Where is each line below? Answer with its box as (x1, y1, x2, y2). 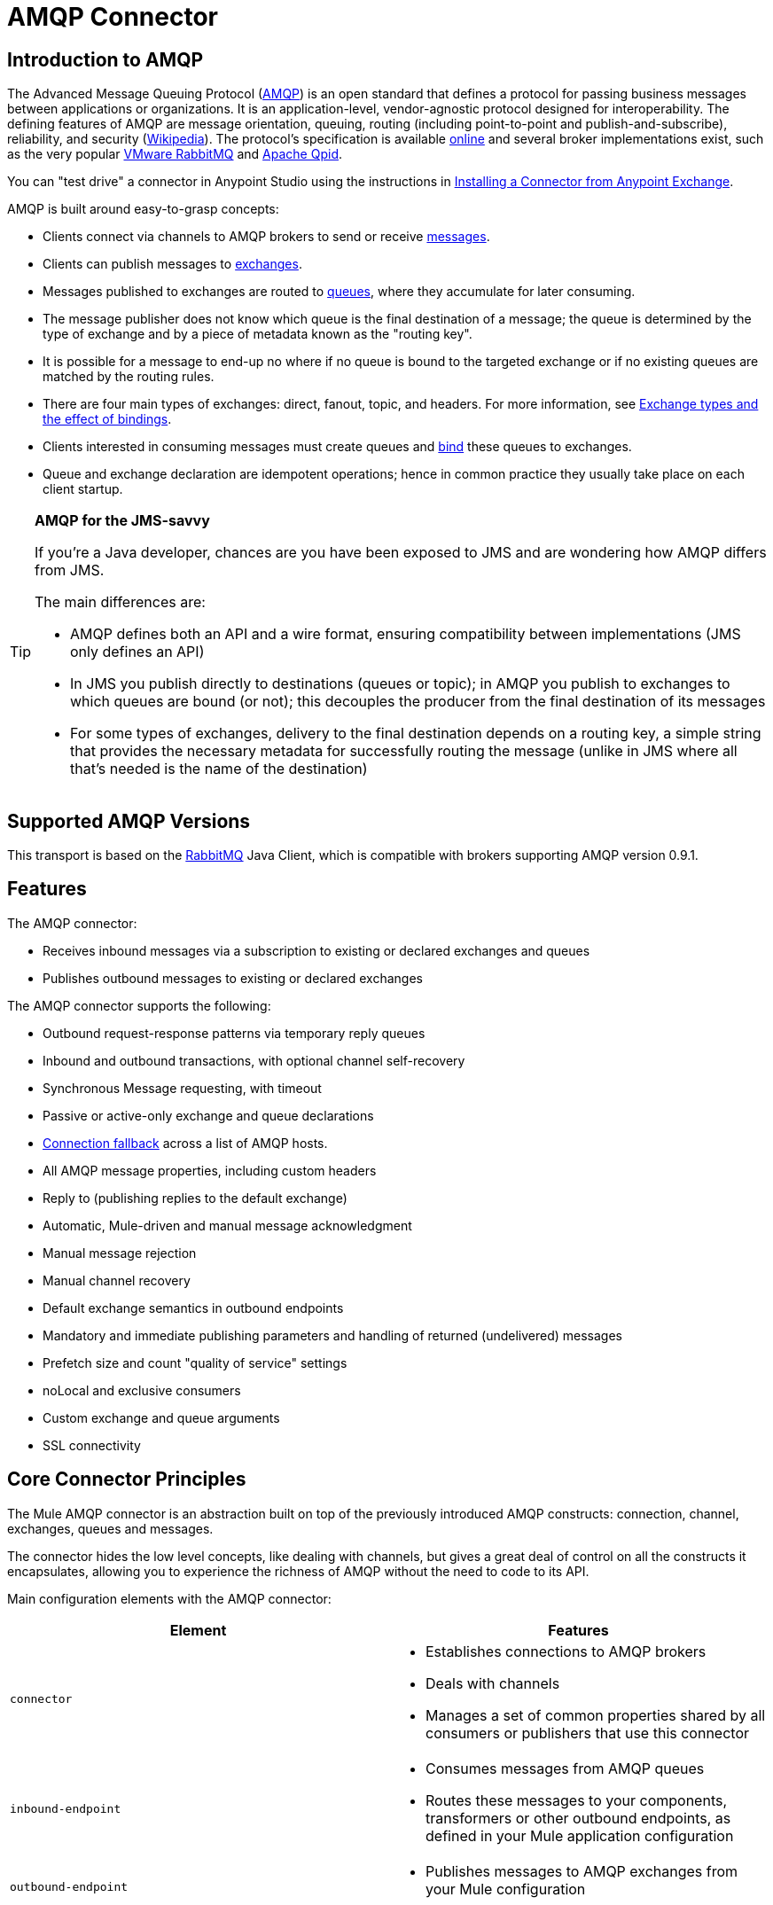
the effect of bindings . (43, 411, 172, 427)
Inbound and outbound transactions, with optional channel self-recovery (43, 1052, 465, 1068)
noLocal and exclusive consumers (43, 1382, 241, 1398)
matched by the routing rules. (43, 369, 215, 385)
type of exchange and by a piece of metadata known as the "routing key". (43, 326, 472, 342)
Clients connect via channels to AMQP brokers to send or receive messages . (43, 229, 490, 245)
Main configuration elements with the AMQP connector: (7, 1590, 332, 1606)
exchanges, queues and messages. (7, 1520, 214, 1536)
